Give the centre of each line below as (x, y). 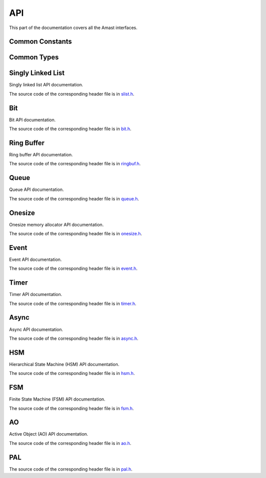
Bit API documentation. (33, 120)
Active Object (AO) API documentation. (49, 434)
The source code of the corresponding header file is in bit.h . (70, 129)
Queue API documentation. (36, 189)
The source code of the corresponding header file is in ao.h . (70, 443)
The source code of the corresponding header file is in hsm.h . (72, 373)
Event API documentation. (35, 259)
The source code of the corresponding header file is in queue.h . (74, 199)
